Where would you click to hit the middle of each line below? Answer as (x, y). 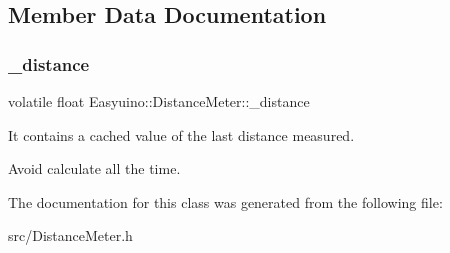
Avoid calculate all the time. (94, 168)
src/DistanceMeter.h (70, 235)
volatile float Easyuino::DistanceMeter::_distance (159, 101)
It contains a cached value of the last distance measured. (181, 134)
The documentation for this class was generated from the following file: (225, 201)
